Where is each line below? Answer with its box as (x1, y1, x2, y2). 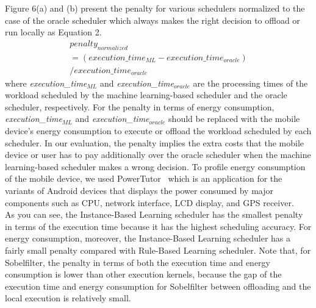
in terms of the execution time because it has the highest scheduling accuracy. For (5, 220, 312, 232)
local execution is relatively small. (5, 292, 131, 304)
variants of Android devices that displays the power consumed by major (5, 184, 273, 197)
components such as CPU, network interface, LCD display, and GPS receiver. (5, 196, 294, 209)
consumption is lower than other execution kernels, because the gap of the (5, 268, 282, 281)
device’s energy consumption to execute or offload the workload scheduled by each (5, 124, 312, 137)
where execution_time (5, 76, 87, 89)
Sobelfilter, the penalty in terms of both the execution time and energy (5, 256, 270, 268)
